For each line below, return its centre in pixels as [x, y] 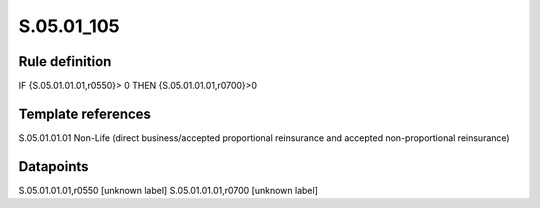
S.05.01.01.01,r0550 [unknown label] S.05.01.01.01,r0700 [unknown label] [168, 190]
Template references [85, 113]
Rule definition [65, 61]
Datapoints [53, 166]
